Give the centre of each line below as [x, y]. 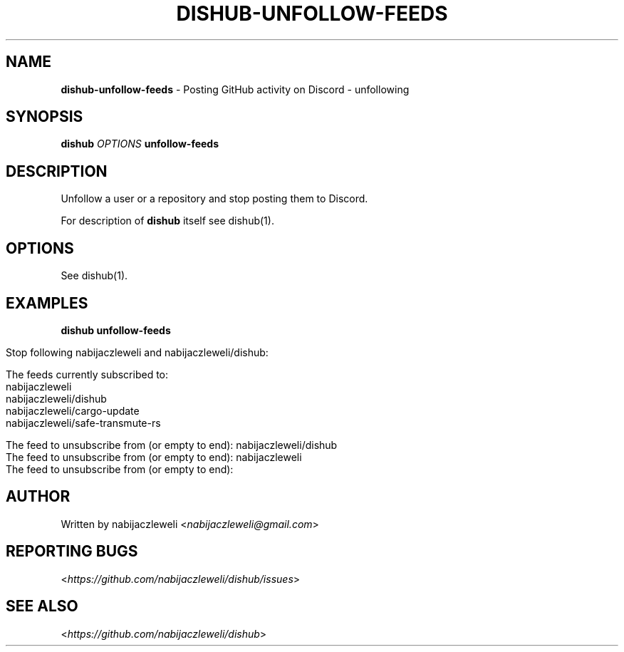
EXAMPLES [47, 303]
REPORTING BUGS [72, 552]
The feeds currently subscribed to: [87, 374]
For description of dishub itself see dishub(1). [167, 221]
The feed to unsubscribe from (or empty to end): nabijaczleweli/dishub [172, 445]
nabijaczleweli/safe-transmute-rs [83, 423]
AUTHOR [38, 497]
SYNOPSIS [45, 117]
